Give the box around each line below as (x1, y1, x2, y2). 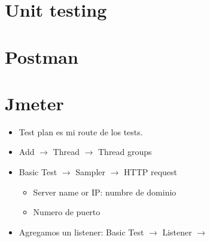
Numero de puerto (33, 206, 101, 218)
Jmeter (5, 91, 64, 115)
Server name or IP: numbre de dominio (33, 185, 176, 198)
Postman (5, 44, 78, 69)
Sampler (75, 166, 106, 178)
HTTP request (124, 166, 178, 178)
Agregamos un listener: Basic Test (19, 225, 144, 238)
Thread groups (98, 145, 152, 158)
